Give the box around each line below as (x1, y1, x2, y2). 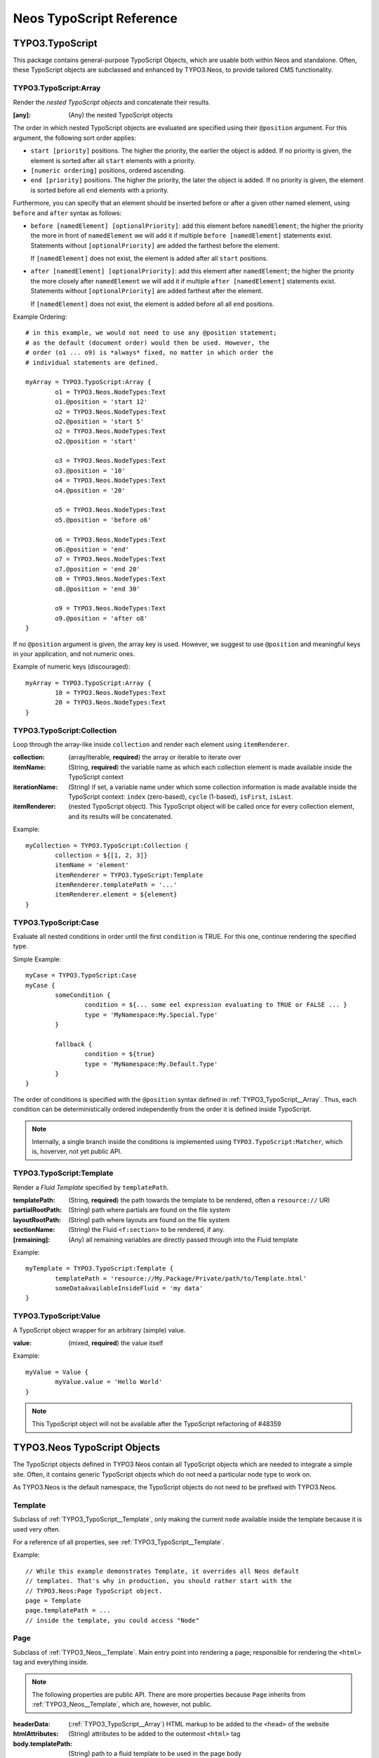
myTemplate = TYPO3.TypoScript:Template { (25, 1264, 174, 1273)
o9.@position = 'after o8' (55, 614, 148, 622)
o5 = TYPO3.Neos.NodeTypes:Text (55, 506, 166, 514)
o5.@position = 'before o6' (55, 515, 152, 524)
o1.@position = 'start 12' (55, 398, 148, 406)
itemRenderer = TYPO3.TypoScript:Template (55, 871, 204, 879)
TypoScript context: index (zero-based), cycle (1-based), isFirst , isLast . (68, 792, 294, 801)
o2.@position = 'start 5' (55, 417, 144, 425)
